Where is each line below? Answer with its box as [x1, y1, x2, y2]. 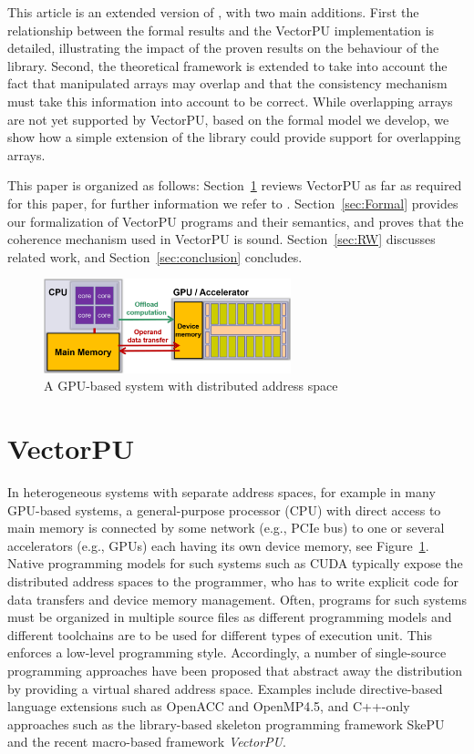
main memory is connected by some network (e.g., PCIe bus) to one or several [7, 518, 445, 537]
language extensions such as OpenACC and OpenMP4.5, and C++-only [7, 697, 410, 716]
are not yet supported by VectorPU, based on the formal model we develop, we [7, 109, 449, 128]
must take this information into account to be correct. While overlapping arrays [7, 91, 453, 110]
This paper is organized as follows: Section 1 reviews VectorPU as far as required [7, 176, 462, 195]
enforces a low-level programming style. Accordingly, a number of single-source [7, 643, 447, 662]
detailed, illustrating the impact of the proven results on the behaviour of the [7, 38, 439, 57]
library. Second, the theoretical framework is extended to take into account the [7, 56, 448, 75]
